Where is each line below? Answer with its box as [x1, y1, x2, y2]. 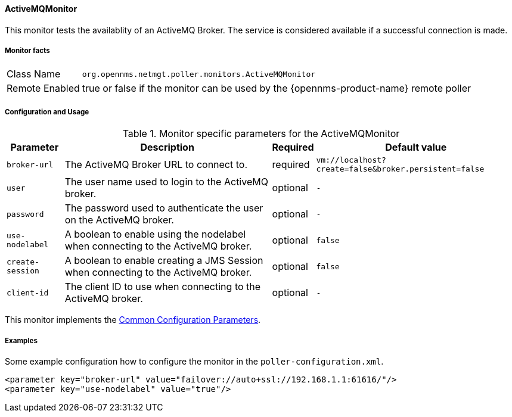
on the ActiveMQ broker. [64, 214, 174, 226]
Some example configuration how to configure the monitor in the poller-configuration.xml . [5, 356, 384, 366]
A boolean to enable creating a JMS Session [64, 254, 263, 267]
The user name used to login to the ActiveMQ [64, 176, 268, 188]
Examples [5, 336, 38, 345]
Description [140, 141, 194, 154]
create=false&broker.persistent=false [316, 164, 485, 174]
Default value [385, 141, 447, 154]
